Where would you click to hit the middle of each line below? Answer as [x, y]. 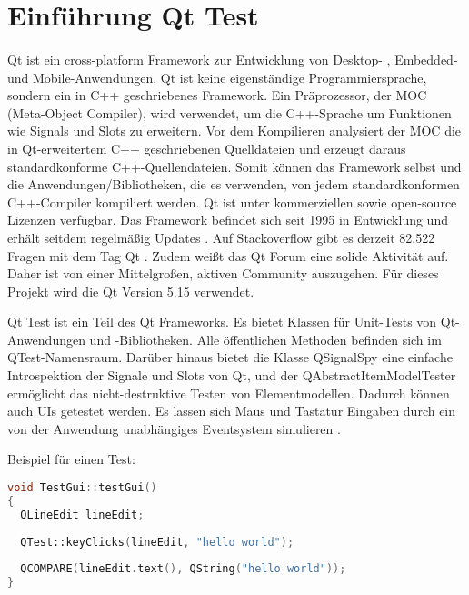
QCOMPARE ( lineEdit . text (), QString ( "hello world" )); [183, 569]
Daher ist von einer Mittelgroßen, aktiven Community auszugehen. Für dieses [223, 273]
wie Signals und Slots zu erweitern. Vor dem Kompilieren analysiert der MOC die [234, 131]
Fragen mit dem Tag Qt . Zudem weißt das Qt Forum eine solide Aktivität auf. [228, 255]
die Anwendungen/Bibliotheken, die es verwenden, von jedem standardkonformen [234, 184]
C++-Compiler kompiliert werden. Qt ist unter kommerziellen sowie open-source [232, 202]
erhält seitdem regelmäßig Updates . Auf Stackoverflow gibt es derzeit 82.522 [221, 237]
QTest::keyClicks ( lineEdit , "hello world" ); [157, 542]
